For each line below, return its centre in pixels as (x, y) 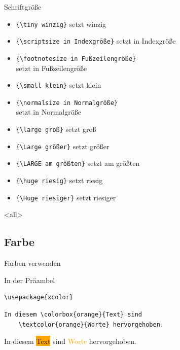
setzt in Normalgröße (48, 112)
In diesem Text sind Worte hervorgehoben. (70, 341)
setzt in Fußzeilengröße (51, 68)
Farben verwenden (32, 263)
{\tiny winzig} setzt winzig (61, 24)
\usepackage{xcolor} (39, 297)
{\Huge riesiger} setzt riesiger (66, 197)
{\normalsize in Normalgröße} (67, 103)
